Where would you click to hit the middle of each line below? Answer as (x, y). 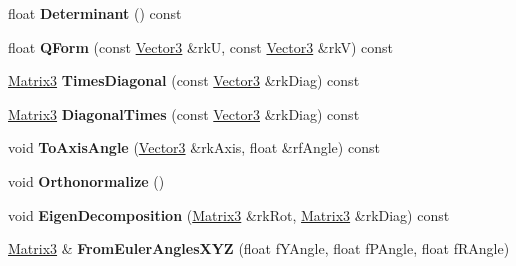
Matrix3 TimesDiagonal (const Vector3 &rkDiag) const (184, 80)
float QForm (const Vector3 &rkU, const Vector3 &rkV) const (201, 46)
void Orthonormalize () (86, 180)
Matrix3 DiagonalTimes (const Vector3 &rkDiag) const (184, 113)
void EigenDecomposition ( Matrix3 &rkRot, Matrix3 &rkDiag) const (229, 214)
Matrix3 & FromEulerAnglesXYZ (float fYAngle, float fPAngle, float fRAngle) (259, 248)
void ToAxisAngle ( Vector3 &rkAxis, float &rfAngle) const (194, 147)
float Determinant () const (95, 13)
